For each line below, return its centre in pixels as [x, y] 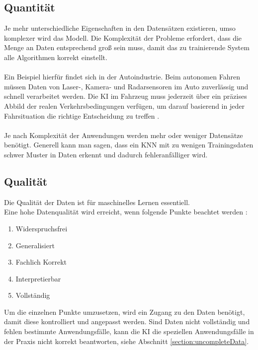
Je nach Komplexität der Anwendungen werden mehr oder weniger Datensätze [124, 135]
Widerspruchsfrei [42, 228]
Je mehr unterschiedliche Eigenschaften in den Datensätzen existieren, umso [120, 28]
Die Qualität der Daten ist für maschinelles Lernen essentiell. [97, 202]
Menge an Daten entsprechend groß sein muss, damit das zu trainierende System [127, 47]
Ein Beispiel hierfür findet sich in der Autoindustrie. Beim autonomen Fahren [122, 77]
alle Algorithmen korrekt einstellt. [56, 57]
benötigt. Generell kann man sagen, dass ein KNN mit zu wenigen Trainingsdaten [129, 145]
